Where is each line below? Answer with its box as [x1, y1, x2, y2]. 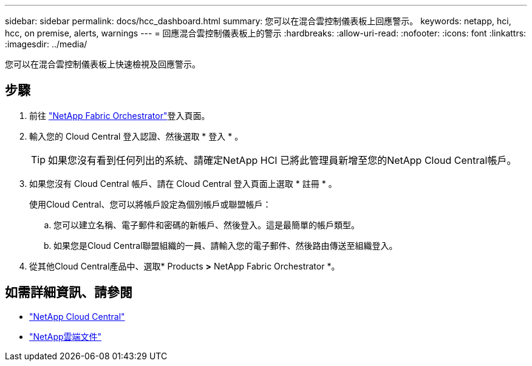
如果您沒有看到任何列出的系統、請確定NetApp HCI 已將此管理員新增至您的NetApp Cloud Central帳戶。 [48, 154, 517, 166]
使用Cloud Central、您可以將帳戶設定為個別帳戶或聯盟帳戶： [29, 198, 271, 209]
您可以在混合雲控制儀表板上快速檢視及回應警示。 [5, 59, 200, 69]
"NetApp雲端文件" [29, 331, 102, 342]
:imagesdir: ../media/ [5, 39, 87, 49]
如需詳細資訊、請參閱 [5, 285, 132, 300]
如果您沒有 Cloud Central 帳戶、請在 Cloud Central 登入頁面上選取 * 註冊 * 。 [29, 178, 337, 189]
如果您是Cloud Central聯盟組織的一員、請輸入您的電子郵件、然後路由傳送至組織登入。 [53, 240, 398, 251]
